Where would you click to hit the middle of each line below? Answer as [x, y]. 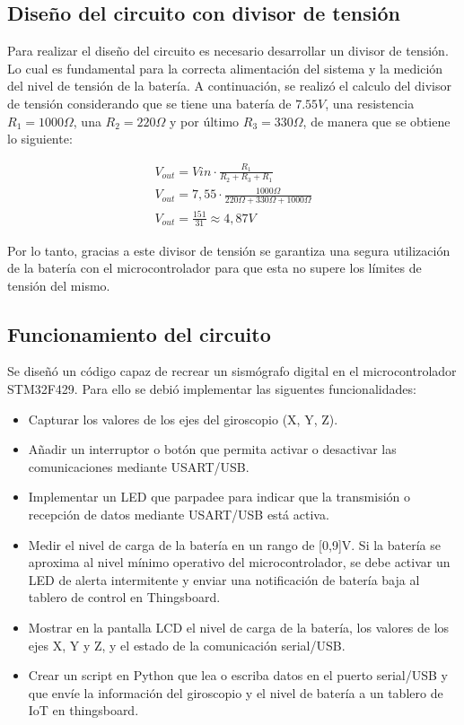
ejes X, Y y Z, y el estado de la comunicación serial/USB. [187, 645]
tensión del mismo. [59, 285]
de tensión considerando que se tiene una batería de [149, 103]
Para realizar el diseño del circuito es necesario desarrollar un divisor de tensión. [228, 51]
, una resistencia [370, 103]
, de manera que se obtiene [376, 121]
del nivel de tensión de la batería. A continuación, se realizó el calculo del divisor [229, 86]
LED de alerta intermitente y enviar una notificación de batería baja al [224, 579]
